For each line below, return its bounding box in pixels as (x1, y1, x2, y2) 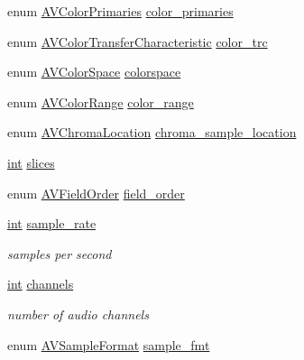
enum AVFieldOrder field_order (7, 183, 185, 202)
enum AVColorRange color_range (7, 92, 194, 111)
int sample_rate (7, 214, 97, 233)
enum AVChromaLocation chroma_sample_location (7, 123, 297, 142)
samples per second (7, 244, 112, 263)
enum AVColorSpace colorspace (7, 62, 181, 81)
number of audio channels (7, 304, 149, 323)
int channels (7, 274, 74, 293)
